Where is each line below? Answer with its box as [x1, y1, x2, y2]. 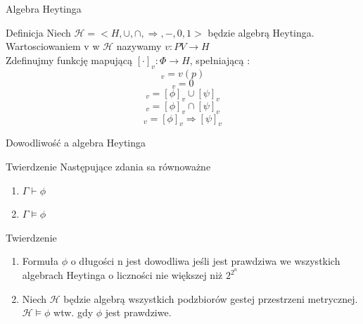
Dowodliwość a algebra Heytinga [6, 135, 146, 150]
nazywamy [116, 39, 162, 54]
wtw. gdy [53, 305, 94, 320]
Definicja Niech [6, 25, 71, 39]
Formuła [22, 254, 59, 268]
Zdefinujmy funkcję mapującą [6, 52, 133, 67]
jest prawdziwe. [105, 305, 172, 320]
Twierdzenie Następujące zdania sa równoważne [6, 159, 211, 174]
